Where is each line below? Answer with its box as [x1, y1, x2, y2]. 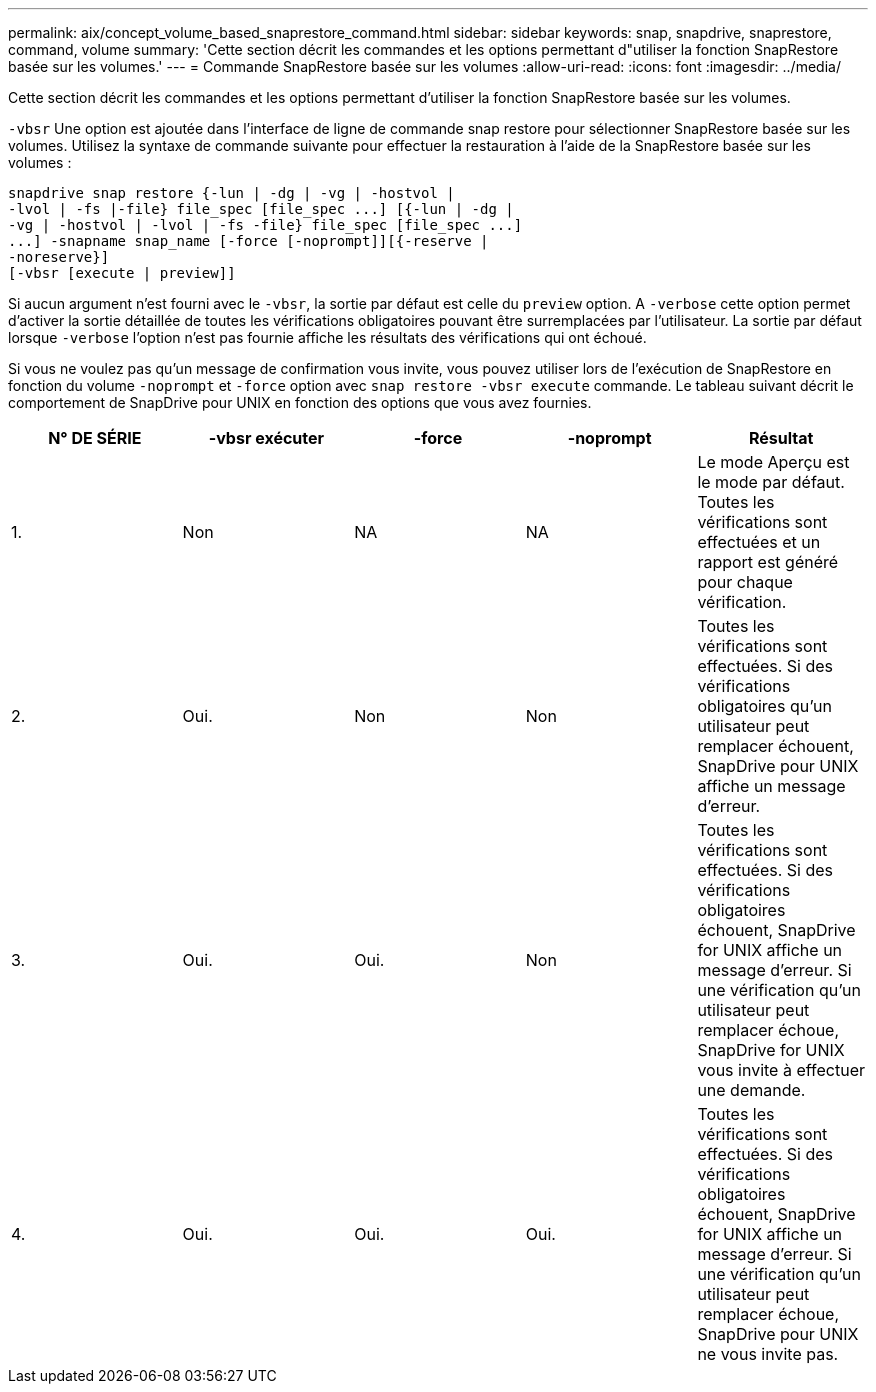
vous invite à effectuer [697, 1060, 865, 1080]
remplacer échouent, [697, 736, 854, 756]
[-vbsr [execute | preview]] [8, 265, 236, 281]
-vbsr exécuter [208, 428, 325, 448]
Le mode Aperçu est [697, 452, 850, 472]
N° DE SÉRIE [48, 428, 142, 448]
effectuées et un [697, 532, 821, 552]
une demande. [697, 1080, 806, 1100]
